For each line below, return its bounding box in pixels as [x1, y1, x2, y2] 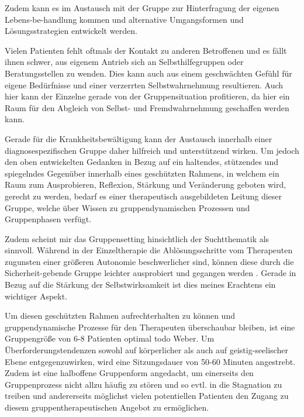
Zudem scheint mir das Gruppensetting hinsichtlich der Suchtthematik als [5, 232, 270, 244]
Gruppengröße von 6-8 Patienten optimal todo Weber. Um [5, 332, 215, 344]
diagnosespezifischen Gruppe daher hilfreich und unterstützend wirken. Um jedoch [5, 144, 299, 156]
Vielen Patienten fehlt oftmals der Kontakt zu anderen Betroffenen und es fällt [5, 44, 287, 56]
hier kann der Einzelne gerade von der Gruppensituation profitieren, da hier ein [5, 90, 290, 102]
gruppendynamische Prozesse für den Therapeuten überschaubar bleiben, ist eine [5, 320, 295, 333]
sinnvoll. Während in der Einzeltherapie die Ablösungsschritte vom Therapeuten [5, 244, 293, 256]
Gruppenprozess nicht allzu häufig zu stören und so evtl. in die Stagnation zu [5, 378, 282, 390]
